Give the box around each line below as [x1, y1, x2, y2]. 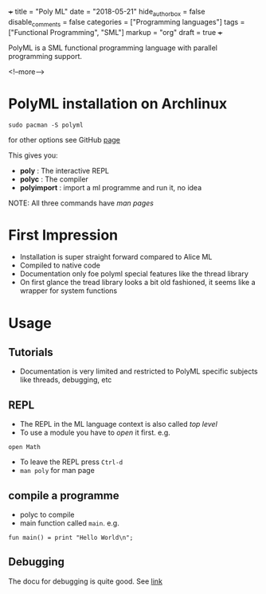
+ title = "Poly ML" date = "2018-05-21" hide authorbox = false [8, 7, 205, 18]
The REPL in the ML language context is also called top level [19, 420, 217, 429]
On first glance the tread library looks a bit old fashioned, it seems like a [19, 278, 256, 287]
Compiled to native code [19, 260, 101, 270]
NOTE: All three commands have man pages [8, 198, 154, 208]
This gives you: [8, 150, 58, 160]
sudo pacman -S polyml [8, 121, 84, 129]
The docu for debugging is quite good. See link [8, 576, 163, 586]
